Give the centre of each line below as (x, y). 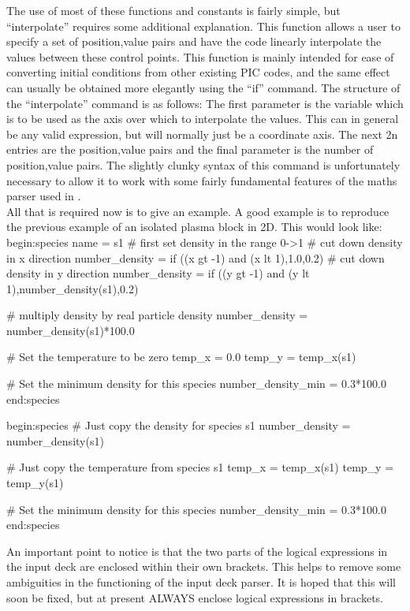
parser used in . (44, 196)
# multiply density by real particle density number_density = (157, 315)
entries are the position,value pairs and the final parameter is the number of (190, 149)
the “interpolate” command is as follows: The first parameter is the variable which (205, 103)
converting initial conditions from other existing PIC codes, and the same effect (198, 72)
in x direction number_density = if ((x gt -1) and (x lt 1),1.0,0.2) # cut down (196, 257)
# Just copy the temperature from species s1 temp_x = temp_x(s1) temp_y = (200, 467)
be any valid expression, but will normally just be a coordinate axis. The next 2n (202, 134)
